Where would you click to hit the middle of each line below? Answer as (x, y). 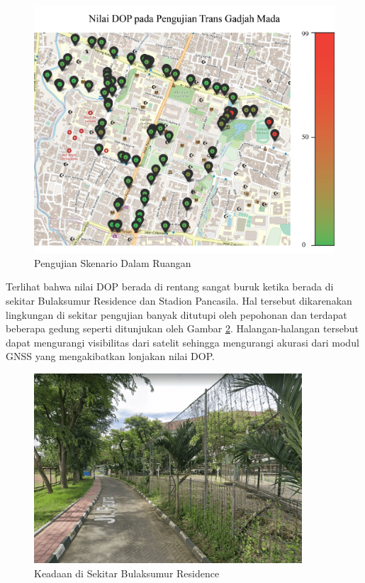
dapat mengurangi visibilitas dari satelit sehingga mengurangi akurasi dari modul (182, 342)
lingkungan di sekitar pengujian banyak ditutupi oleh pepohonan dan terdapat (176, 314)
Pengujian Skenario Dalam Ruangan (113, 262)
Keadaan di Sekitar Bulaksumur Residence (127, 573)
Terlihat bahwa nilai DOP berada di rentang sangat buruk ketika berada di (170, 287)
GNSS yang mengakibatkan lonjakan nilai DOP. (110, 356)
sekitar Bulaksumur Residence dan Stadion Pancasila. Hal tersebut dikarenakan (179, 300)
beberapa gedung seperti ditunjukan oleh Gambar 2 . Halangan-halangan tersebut (182, 328)
